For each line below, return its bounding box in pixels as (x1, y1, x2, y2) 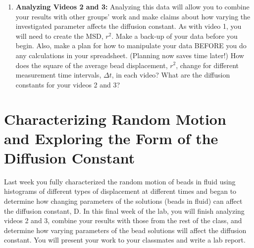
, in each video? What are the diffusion (111, 70, 230, 80)
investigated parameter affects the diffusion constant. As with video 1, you (15, 21, 242, 31)
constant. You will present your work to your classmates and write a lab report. (4, 235, 246, 245)
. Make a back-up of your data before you (111, 30, 238, 41)
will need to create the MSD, (15, 30, 103, 41)
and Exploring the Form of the (4, 128, 218, 148)
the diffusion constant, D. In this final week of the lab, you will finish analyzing (4, 205, 245, 216)
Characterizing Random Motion (4, 108, 226, 129)
